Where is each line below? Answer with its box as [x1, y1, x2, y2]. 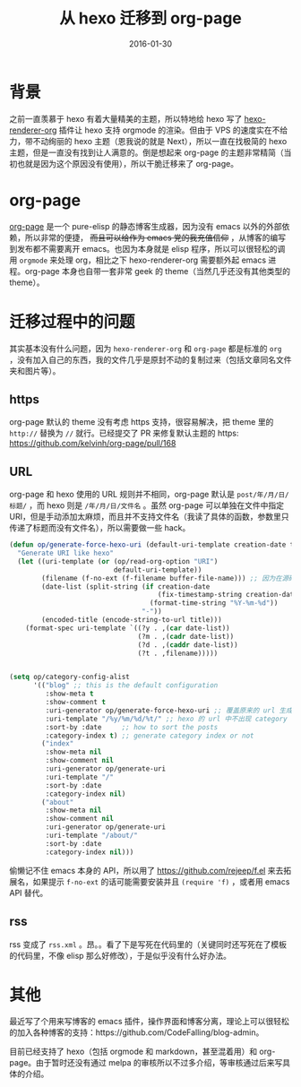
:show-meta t [45, 689, 94, 699]
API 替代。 [9, 887, 48, 898]
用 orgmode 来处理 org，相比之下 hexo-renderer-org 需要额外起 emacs [9, 254, 267, 265]
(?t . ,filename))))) [137, 649, 219, 658]
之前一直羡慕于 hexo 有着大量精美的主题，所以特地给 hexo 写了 [9, 113, 243, 124]
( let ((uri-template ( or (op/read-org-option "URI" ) [17, 556, 219, 565]
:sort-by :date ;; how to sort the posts [45, 722, 219, 731]
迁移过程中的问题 [9, 311, 136, 332]
